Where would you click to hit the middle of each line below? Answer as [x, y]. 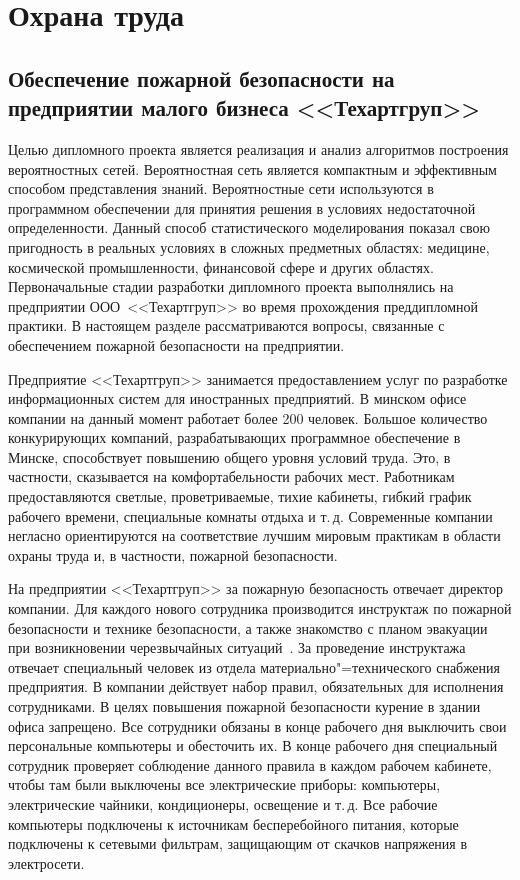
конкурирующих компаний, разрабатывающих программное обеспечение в [234, 437]
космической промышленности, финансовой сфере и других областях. [221, 266]
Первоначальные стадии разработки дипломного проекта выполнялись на [231, 286]
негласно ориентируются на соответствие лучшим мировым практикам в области [254, 535]
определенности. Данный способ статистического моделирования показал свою [249, 227]
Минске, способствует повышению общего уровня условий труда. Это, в [229, 456]
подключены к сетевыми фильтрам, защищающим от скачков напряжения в [238, 843]
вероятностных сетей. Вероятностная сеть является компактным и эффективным [252, 168]
